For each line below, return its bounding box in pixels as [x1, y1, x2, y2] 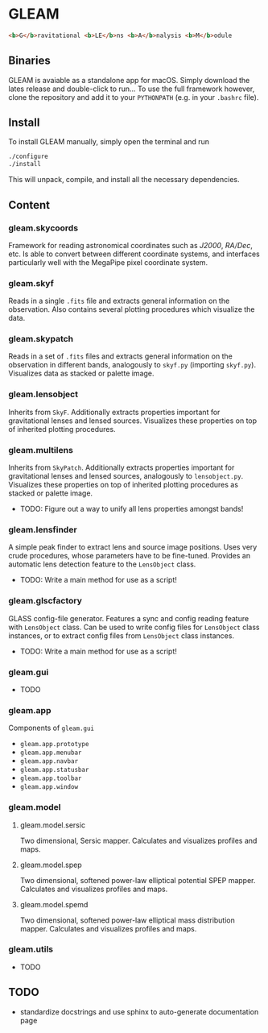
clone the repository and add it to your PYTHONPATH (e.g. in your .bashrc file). [8, 92, 259, 102]
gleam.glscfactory [8, 595, 83, 607]
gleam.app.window [19, 783, 79, 791]
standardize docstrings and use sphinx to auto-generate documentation [19, 1006, 259, 1016]
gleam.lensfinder [8, 524, 78, 535]
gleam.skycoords [8, 222, 79, 234]
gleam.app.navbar [19, 757, 79, 765]
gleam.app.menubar [19, 749, 82, 757]
